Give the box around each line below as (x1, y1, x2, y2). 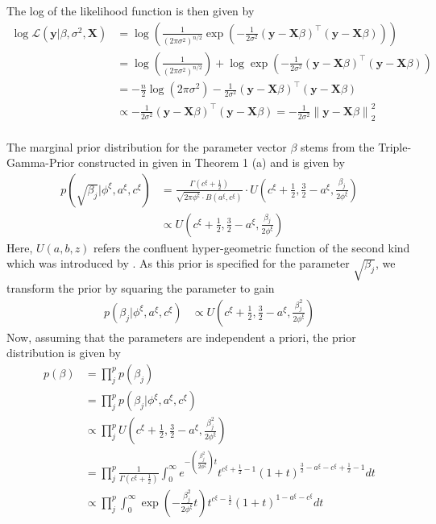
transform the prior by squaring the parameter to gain (6, 280, 275, 297)
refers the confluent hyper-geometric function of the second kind (93, 239, 410, 256)
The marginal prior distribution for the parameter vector (6, 138, 287, 155)
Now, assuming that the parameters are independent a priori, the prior (6, 328, 356, 345)
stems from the (300, 138, 375, 155)
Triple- (378, 138, 412, 155)
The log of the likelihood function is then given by (6, 2, 255, 19)
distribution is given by (6, 344, 121, 361)
